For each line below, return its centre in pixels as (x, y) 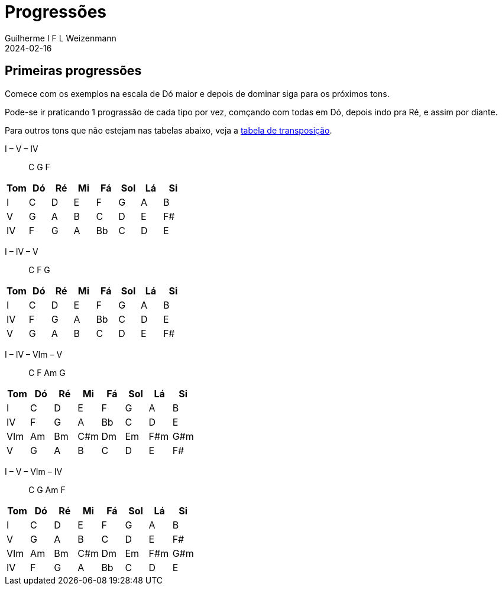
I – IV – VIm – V (34, 354)
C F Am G (47, 372)
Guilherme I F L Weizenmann (61, 38)
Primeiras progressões (73, 71)
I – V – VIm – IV (34, 471)
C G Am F (47, 489)
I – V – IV (22, 148)
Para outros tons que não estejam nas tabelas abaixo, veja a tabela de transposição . (169, 130)
